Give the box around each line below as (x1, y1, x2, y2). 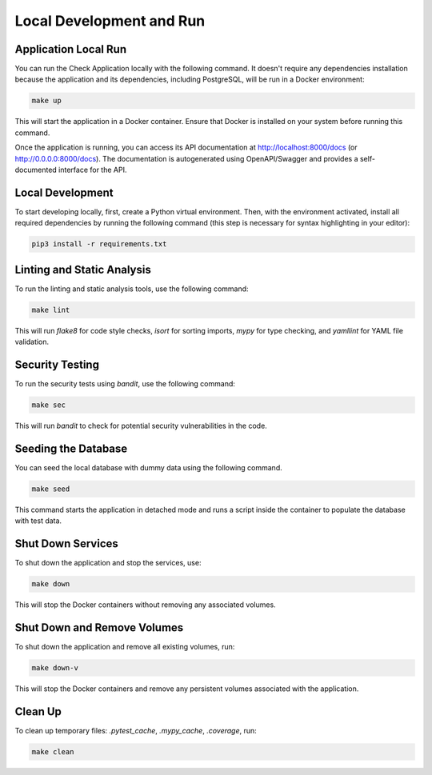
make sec (31, 401, 66, 409)
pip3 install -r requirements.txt (31, 240, 167, 249)
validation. (14, 337, 50, 347)
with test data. (14, 516, 62, 525)
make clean (31, 747, 74, 756)
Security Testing (14, 358, 100, 371)
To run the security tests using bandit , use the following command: (14, 379, 236, 389)
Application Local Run (14, 42, 127, 56)
